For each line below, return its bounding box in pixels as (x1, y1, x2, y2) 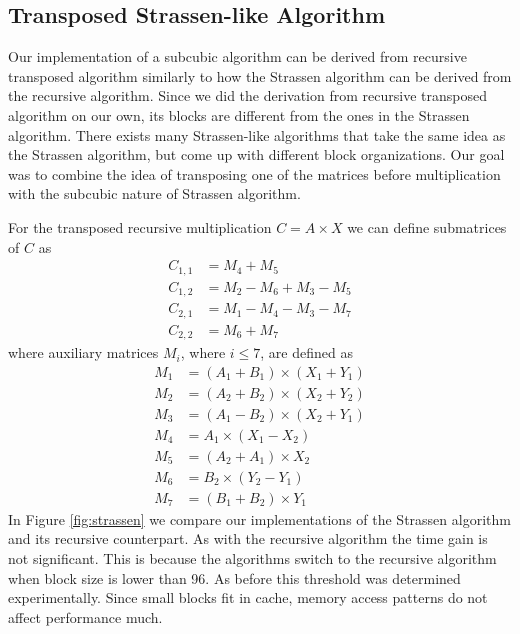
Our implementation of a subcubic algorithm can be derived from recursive (8, 46, 467, 67)
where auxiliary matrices (8, 342, 159, 363)
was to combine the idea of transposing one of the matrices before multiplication (8, 163, 501, 184)
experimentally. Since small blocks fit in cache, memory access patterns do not (8, 587, 488, 608)
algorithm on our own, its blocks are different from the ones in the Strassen (8, 104, 470, 125)
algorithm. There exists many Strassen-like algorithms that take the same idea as (8, 124, 506, 145)
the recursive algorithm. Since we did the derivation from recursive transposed (8, 85, 487, 106)
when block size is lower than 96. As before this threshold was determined (8, 567, 461, 588)
